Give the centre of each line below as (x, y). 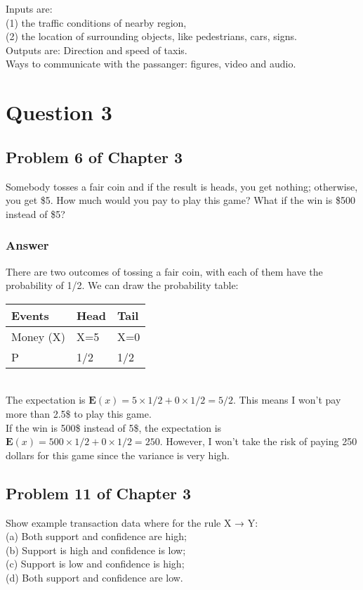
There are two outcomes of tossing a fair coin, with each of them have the (164, 271)
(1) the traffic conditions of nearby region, (96, 22)
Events (30, 315)
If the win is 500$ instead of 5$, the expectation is (114, 427)
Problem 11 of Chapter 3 (99, 493)
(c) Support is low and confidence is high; (95, 564)
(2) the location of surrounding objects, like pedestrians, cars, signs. (151, 36)
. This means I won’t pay (287, 400)
